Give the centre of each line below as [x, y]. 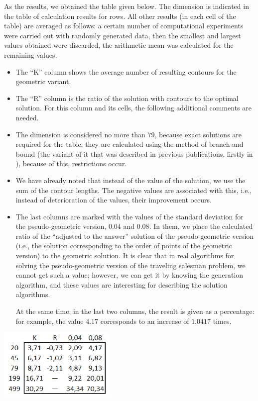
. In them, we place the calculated [201, 226]
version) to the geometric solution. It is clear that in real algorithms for [125, 255]
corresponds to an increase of [145, 321]
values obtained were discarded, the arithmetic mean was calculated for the [119, 45]
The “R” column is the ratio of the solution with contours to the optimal [127, 98]
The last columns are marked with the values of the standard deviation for [129, 216]
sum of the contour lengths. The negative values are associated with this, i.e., [134, 190]
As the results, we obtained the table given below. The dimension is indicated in [127, 6]
